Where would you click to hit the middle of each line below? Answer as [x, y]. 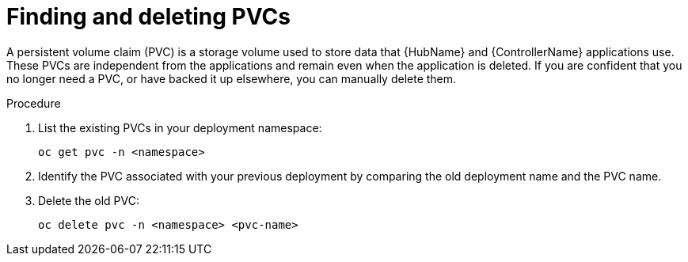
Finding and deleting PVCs [148, 17]
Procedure [34, 103]
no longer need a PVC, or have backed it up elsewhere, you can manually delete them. [232, 78]
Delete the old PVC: [89, 200]
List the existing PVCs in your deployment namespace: [180, 127]
